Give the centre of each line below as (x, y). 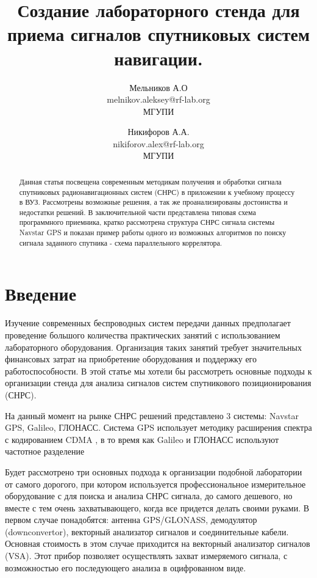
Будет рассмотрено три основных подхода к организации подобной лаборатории (154, 471)
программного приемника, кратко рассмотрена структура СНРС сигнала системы (147, 222)
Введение (41, 294)
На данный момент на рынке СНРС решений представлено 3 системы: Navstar (152, 415)
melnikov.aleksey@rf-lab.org (158, 99)
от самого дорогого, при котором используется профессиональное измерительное (155, 484)
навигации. (158, 58)
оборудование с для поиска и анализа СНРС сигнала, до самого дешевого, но (149, 496)
